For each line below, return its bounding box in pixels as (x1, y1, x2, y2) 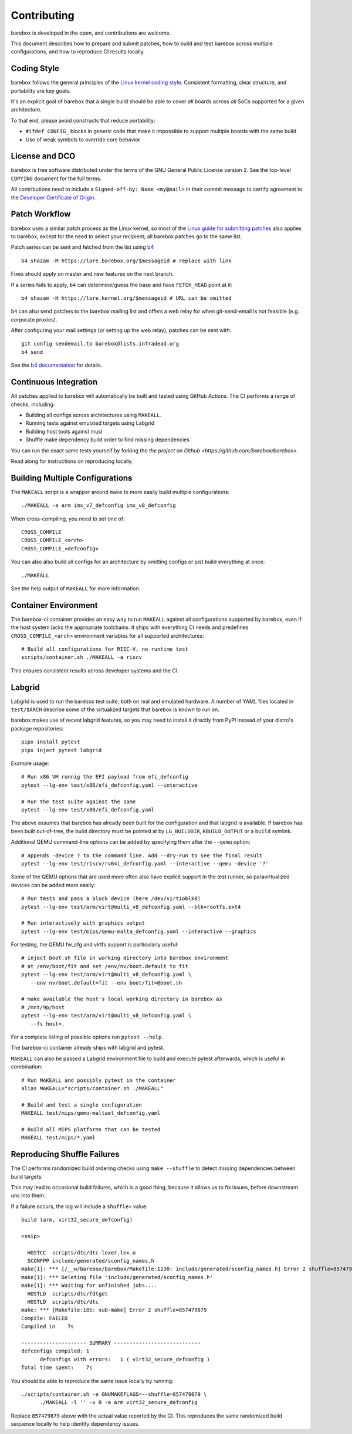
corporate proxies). (11, 316, 57, 323)
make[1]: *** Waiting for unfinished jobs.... (21, 1282, 158, 1289)
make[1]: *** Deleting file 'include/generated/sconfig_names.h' (21, 1274, 214, 1280)
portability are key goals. (11, 87, 71, 94)
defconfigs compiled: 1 (21, 1348, 90, 1355)
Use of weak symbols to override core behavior (25, 136, 141, 143)
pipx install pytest (21, 739, 80, 745)
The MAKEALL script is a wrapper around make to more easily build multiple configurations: (11, 488, 230, 495)
